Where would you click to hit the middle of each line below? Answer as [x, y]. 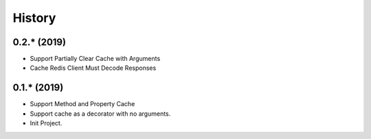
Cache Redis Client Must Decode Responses [93, 68]
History [34, 18]
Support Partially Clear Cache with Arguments [95, 59]
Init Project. [46, 123]
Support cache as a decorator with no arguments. [100, 114]
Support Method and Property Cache [82, 104]
